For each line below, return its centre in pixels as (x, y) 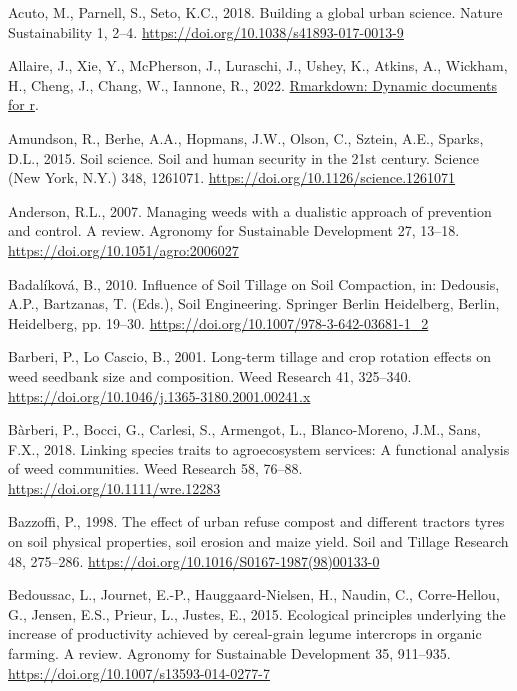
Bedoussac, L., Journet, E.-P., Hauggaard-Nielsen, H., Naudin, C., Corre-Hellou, (254, 594)
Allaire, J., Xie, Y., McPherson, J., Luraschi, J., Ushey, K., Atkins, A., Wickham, (258, 65)
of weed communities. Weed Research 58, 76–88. (155, 468)
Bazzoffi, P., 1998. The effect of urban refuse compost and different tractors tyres (256, 521)
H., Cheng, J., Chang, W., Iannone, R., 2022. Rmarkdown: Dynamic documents (252, 84)
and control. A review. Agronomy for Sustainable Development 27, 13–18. (234, 230)
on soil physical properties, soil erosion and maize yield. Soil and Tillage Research (258, 541)
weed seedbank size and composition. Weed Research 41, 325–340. (210, 375)
